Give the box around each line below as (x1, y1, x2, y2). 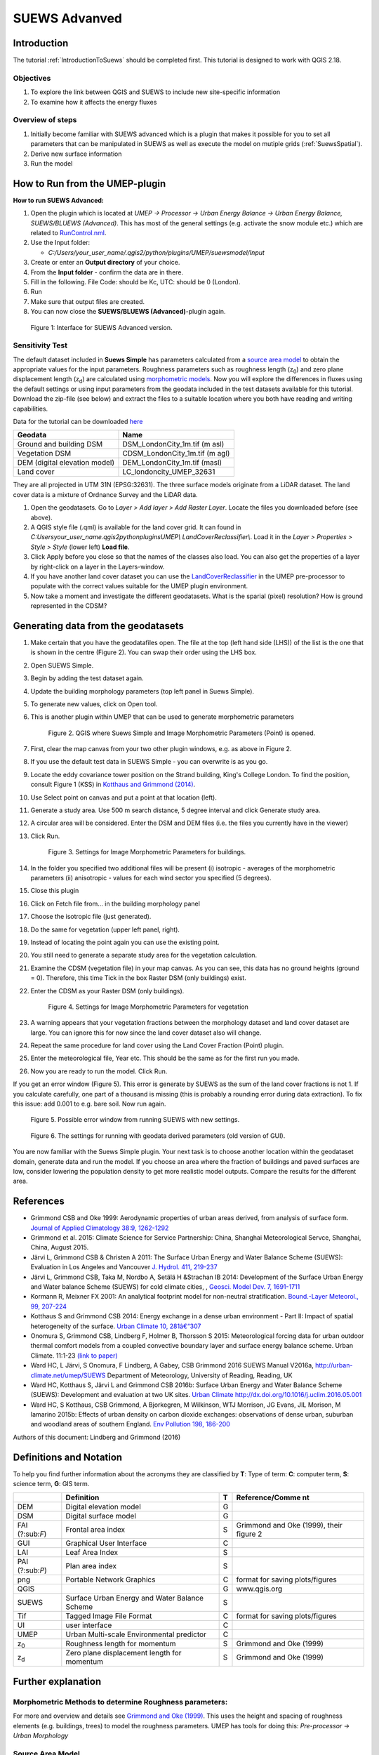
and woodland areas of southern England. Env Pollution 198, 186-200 (30, 1420, 231, 1429)
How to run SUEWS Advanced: (13, 196, 105, 204)
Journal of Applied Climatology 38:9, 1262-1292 (30, 1224, 169, 1232)
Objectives (13, 73, 51, 83)
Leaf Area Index (65, 1547, 119, 1557)
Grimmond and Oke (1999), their (236, 1520, 343, 1530)
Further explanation (13, 1675, 102, 1688)
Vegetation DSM (17, 449, 72, 458)
